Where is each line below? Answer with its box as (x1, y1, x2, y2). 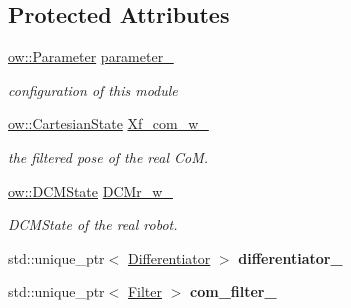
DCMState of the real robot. (8, 214, 178, 235)
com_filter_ (190, 281, 277, 302)
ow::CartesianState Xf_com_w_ (8, 113, 209, 134)
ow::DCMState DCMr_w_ (8, 180, 173, 201)
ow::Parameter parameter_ (8, 46, 174, 67)
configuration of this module (8, 79, 178, 100)
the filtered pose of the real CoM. (8, 146, 209, 167)
